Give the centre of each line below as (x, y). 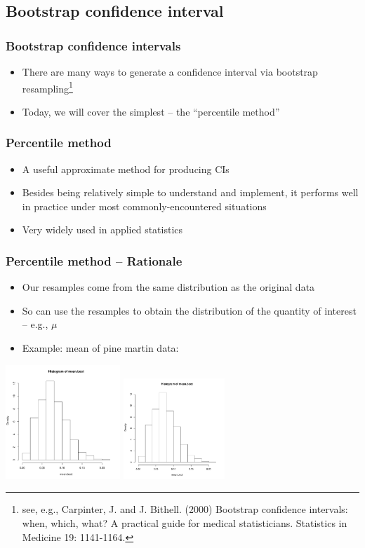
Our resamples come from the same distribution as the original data (168, 287)
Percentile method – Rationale (94, 260)
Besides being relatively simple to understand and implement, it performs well (190, 192)
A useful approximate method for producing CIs (126, 169)
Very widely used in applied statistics (102, 230)
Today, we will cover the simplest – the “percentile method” (151, 111)
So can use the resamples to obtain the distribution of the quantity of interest (189, 310)
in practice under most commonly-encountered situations (144, 206)
